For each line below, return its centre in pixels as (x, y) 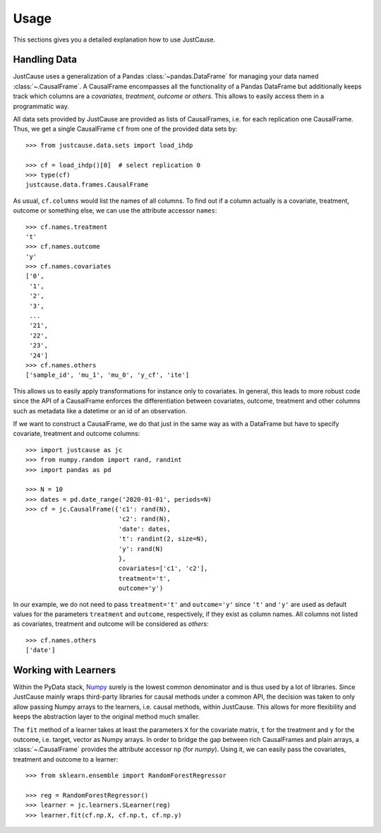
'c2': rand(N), (144, 519)
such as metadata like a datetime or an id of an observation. (100, 410)
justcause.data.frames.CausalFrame (87, 185)
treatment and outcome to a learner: (66, 759)
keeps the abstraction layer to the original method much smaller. (107, 716)
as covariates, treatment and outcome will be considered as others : (111, 624)
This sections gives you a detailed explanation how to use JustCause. (114, 40)
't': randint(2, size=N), (163, 539)
